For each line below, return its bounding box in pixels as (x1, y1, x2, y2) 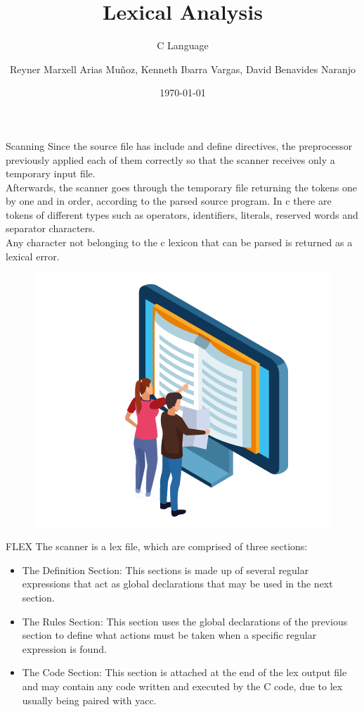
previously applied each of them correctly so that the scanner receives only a (6, 152, 335, 167)
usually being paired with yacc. (22, 692, 157, 707)
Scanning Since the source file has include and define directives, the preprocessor (6, 138, 353, 153)
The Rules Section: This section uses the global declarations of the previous (22, 614, 348, 628)
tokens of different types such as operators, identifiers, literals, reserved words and (6, 207, 358, 222)
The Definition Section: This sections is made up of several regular (22, 562, 309, 577)
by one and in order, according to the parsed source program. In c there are (6, 193, 332, 208)
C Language (157, 38, 209, 53)
